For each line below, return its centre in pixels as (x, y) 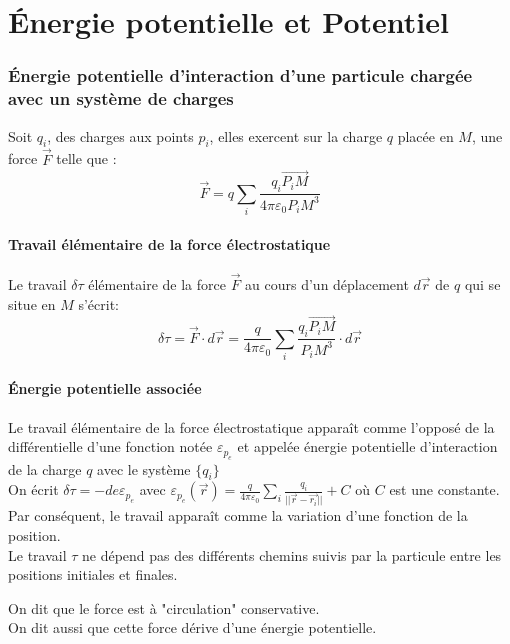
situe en (32, 303)
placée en (425, 135)
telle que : (86, 158)
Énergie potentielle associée (105, 388)
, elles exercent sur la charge (296, 135)
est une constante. (444, 489)
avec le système (144, 468)
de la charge (45, 468)
